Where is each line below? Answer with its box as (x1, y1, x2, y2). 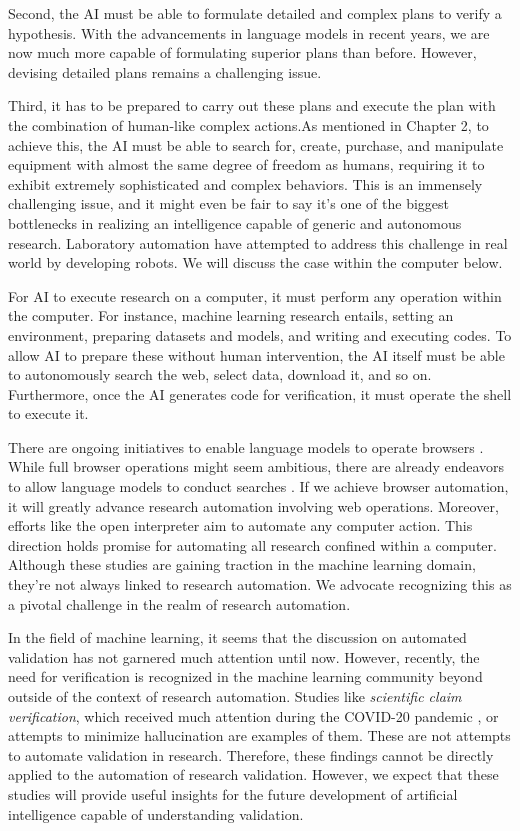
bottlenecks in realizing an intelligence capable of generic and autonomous (8, 212, 462, 233)
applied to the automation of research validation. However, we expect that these (8, 764, 499, 785)
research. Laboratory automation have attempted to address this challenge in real (8, 232, 508, 253)
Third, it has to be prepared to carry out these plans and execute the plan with (8, 95, 496, 116)
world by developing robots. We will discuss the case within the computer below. (8, 252, 503, 273)
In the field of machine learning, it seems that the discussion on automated (8, 627, 467, 648)
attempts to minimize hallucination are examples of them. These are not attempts (8, 725, 511, 746)
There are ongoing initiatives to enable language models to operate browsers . (8, 436, 484, 457)
